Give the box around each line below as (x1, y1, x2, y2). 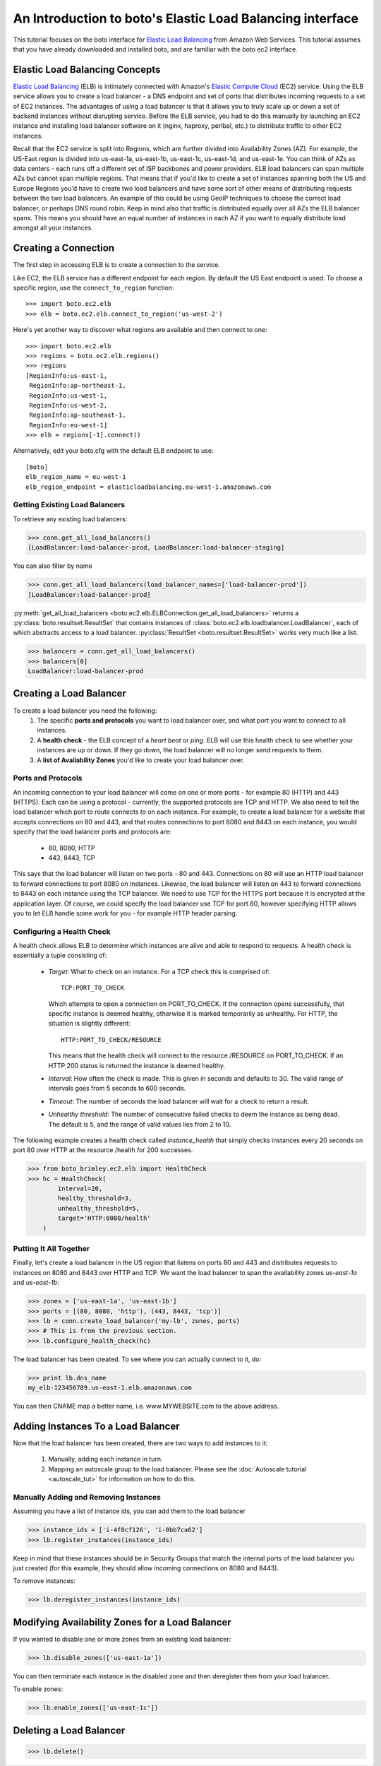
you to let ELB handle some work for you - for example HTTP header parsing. (13, 908, 238, 918)
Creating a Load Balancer (13, 687, 127, 699)
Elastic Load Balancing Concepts (13, 64, 161, 76)
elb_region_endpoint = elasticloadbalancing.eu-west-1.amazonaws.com (25, 482, 272, 491)
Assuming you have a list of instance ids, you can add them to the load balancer (13, 1507, 246, 1515)
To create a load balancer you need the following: (13, 706, 157, 715)
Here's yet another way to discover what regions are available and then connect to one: (13, 326, 267, 334)
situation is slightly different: (48, 1019, 131, 1028)
